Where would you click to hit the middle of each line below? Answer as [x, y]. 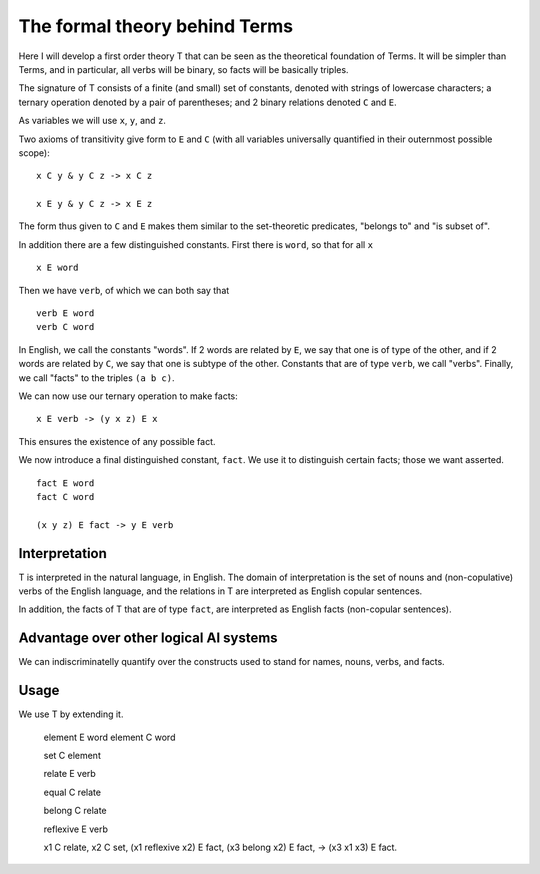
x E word [57, 268]
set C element [72, 755]
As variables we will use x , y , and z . [92, 121]
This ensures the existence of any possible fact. [117, 441]
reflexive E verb [76, 829]
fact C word [65, 496]
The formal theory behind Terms [156, 26]
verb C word [65, 327]
